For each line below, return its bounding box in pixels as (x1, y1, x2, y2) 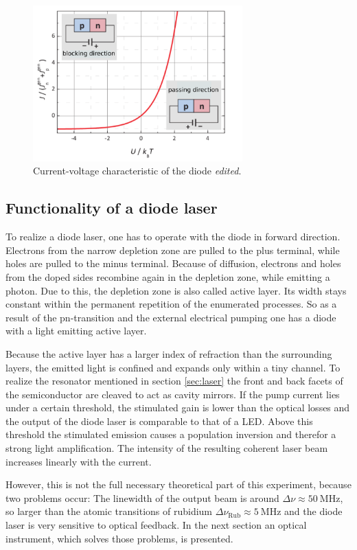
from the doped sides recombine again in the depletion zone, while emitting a (5, 269, 330, 284)
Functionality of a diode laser (5, 197, 218, 218)
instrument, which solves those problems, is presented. (5, 531, 233, 545)
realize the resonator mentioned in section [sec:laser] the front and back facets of (5, 374, 343, 388)
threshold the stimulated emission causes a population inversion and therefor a (5, 427, 336, 442)
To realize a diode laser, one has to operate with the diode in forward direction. (5, 229, 341, 244)
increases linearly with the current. (5, 454, 152, 468)
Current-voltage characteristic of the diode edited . (33, 163, 242, 178)
